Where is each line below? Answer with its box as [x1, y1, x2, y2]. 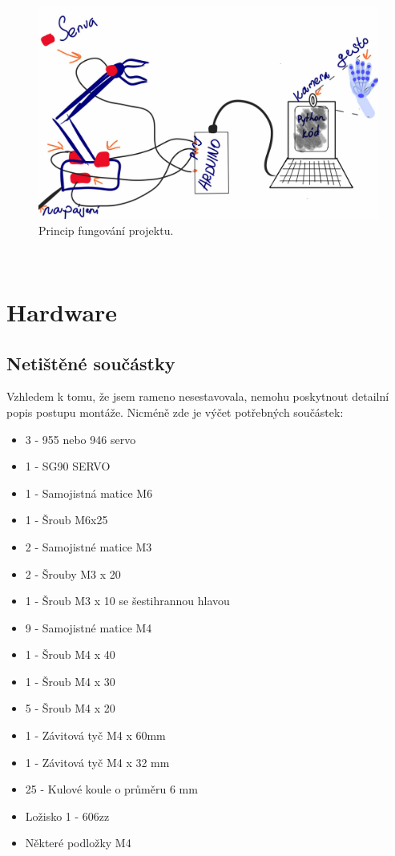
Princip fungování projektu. [38, 221, 174, 238]
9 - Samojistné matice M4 [25, 619, 152, 636]
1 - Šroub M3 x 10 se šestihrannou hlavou [25, 592, 230, 609]
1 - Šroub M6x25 [25, 511, 108, 528]
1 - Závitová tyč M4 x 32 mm [25, 753, 170, 770]
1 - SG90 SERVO [25, 458, 111, 474]
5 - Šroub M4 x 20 [25, 700, 115, 717]
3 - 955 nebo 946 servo [25, 430, 136, 447]
